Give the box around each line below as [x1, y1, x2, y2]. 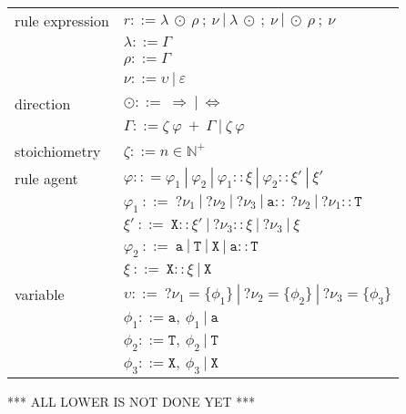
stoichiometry [15, 140, 101, 161]
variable [15, 284, 65, 305]
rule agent [15, 167, 78, 189]
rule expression [15, 10, 109, 31]
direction [15, 93, 71, 114]
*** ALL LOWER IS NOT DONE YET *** [7, 392, 256, 411]
